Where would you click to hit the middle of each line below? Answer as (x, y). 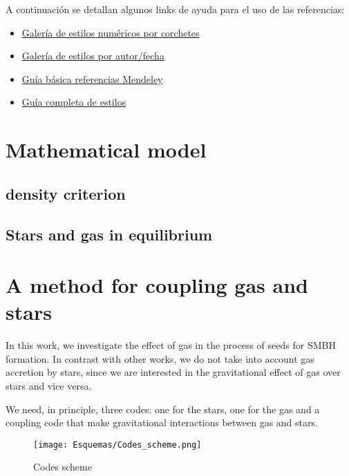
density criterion (66, 193)
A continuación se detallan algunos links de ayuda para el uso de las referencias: (175, 9)
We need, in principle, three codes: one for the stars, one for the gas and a (163, 409)
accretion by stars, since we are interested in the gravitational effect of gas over (173, 372)
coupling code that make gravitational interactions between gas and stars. (162, 422)
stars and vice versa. (49, 385)
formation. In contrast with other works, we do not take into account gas (160, 358)
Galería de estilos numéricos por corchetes (111, 32)
